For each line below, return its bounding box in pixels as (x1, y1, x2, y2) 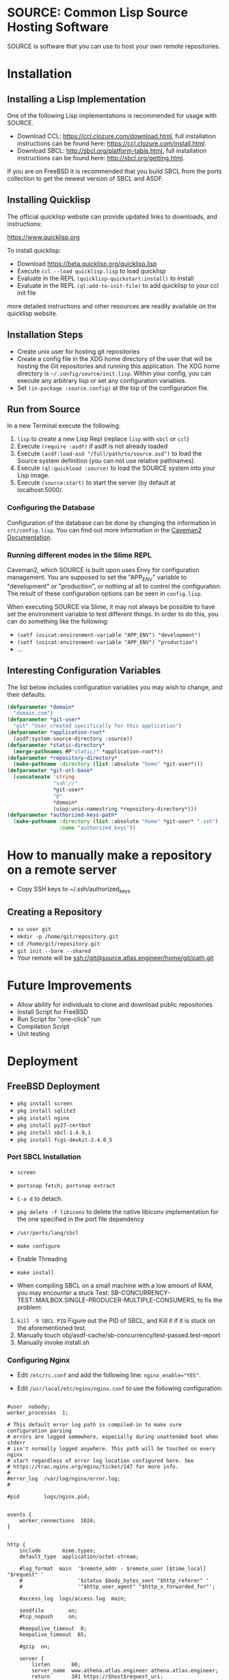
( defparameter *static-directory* (7, 741, 106, 748)
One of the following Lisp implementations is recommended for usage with (7, 111, 217, 119)
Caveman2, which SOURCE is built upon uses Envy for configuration (7, 565, 200, 573)
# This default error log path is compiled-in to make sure (7, 1422, 183, 1429)
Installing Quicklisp (7, 194, 91, 206)
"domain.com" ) (13, 710, 53, 717)
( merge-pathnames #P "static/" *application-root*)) (13, 748, 164, 755)
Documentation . (7, 533, 53, 541)
